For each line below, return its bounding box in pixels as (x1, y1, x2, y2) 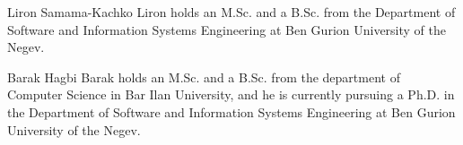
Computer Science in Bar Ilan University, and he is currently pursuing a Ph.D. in (7, 85, 455, 104)
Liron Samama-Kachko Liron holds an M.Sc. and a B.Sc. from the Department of (7, 3, 456, 21)
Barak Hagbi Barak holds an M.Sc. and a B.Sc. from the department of (7, 67, 400, 86)
